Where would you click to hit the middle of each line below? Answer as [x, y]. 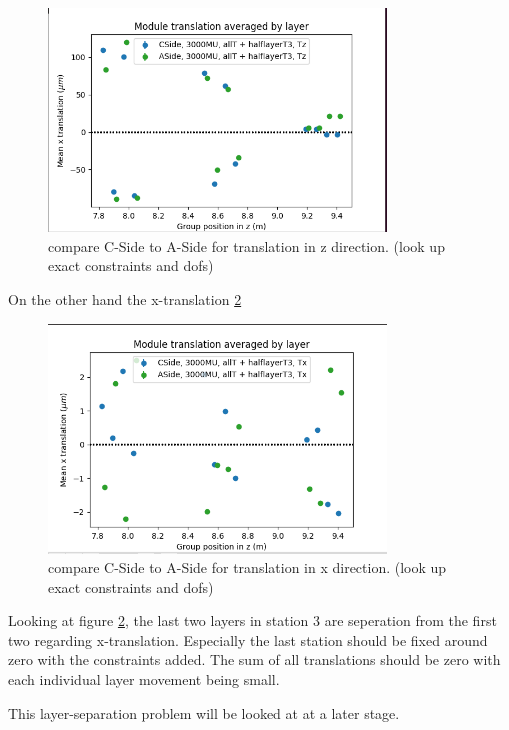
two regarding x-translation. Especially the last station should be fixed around [248, 639]
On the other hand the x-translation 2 [125, 299]
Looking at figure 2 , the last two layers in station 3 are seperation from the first [252, 620]
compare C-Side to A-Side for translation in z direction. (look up [246, 245]
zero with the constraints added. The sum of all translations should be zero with [254, 659]
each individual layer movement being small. [144, 679]
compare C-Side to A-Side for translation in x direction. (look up [247, 567]
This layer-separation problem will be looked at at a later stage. [204, 712]
